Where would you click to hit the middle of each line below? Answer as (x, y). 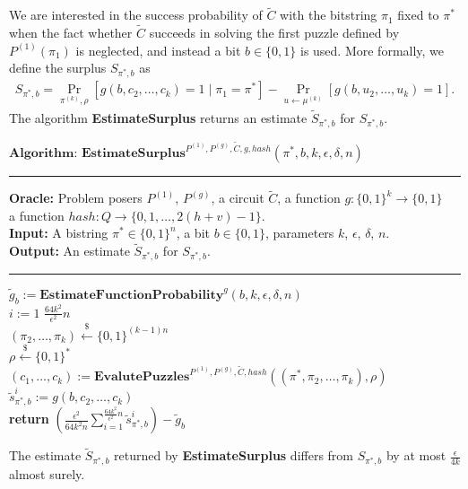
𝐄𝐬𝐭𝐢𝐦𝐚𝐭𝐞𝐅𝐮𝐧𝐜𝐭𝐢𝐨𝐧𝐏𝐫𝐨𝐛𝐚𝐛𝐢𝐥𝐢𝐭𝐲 (132, 295)
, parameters (299, 233)
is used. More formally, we (372, 50)
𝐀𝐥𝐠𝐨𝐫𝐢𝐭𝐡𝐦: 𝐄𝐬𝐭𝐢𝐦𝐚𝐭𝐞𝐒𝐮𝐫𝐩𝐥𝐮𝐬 (97, 154)
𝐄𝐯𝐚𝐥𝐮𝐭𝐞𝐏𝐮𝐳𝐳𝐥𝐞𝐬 (142, 377)
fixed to (418, 15)
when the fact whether (71, 33)
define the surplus (58, 68)
